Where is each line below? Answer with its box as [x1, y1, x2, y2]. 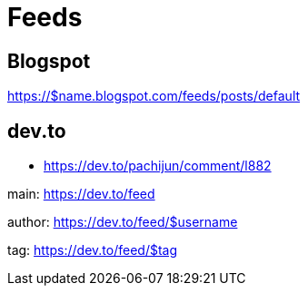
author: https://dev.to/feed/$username [7, 214, 238, 230]
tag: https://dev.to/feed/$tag [7, 242, 178, 259]
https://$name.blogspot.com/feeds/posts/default [7, 88, 301, 104]
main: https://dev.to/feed [7, 186, 155, 202]
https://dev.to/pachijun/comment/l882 [44, 158, 272, 174]
